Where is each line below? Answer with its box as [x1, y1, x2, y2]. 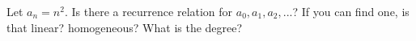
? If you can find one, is [292, 3, 410, 19]
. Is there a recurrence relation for [64, 3, 233, 19]
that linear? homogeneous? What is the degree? [6, 18, 243, 35]
